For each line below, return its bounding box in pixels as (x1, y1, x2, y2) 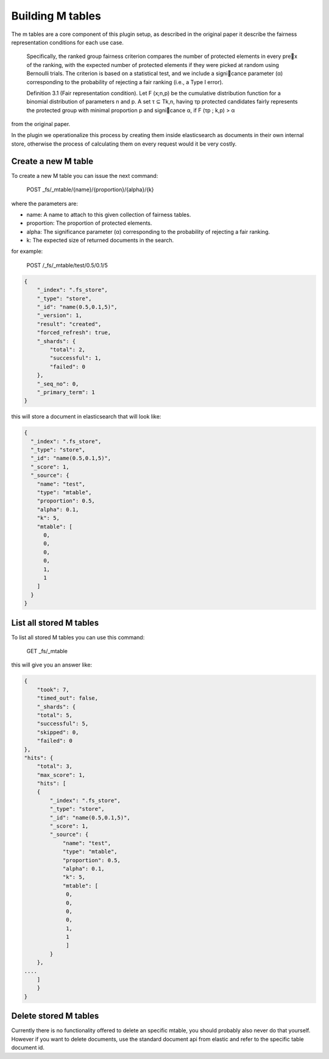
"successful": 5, (37, 720, 89, 728)
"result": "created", (37, 321, 102, 327)
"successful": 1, (49, 355, 102, 362)
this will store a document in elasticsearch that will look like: (11, 413, 161, 420)
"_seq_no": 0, (37, 380, 79, 387)
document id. (11, 1044, 45, 1051)
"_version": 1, (37, 312, 82, 319)
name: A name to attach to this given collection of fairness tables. (26, 211, 191, 218)
